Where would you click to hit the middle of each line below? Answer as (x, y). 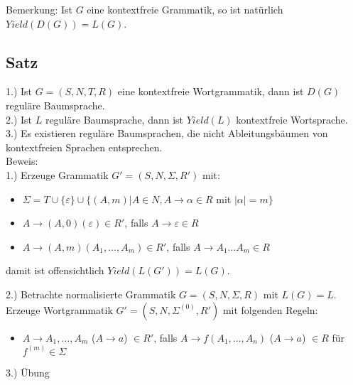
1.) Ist (19, 91)
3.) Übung (28, 372)
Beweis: (22, 161)
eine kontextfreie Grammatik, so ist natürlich (185, 9)
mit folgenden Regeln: (270, 309)
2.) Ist (19, 119)
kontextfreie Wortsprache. (292, 119)
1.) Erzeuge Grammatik (57, 174)
